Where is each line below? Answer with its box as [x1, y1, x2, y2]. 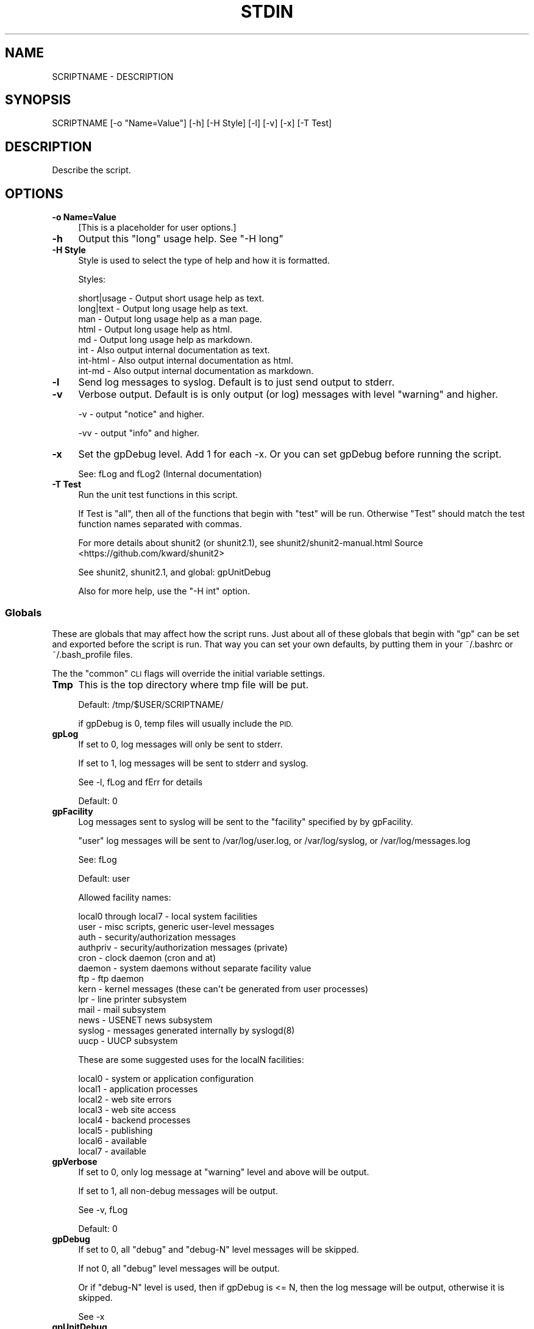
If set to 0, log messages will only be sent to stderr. [78, 738, 283, 749]
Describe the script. [52, 165, 131, 176]
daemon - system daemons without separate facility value [78, 962, 311, 973]
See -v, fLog [78, 1204, 128, 1215]
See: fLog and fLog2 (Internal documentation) [78, 469, 262, 480]
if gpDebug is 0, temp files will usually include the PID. [78, 718, 293, 729]
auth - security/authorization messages [78, 931, 236, 942]
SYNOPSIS [5, 92, 71, 108]
